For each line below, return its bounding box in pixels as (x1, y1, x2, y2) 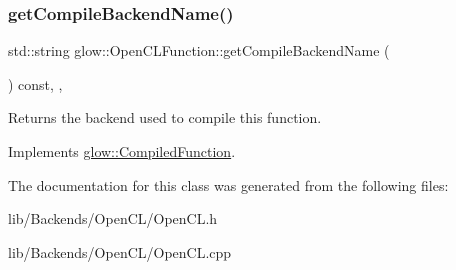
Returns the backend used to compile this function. (8, 107, 322, 128)
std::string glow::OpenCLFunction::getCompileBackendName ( (8, 40, 390, 61)
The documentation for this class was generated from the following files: (8, 174, 449, 195)
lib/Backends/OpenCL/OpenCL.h (8, 208, 218, 229)
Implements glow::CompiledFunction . (8, 141, 236, 161)
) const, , (8, 73, 63, 94)
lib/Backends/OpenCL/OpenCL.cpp (8, 241, 232, 262)
